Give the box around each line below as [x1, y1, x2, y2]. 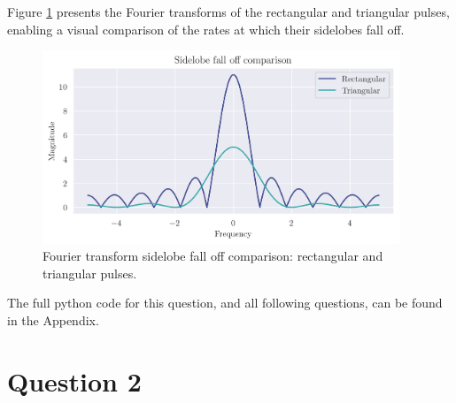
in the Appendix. [7, 311, 99, 330]
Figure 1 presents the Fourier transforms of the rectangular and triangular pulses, [7, 3, 450, 20]
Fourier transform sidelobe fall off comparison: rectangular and [43, 247, 383, 265]
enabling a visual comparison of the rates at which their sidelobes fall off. [7, 19, 405, 38]
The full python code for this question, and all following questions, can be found [7, 293, 443, 312]
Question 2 [7, 362, 142, 399]
